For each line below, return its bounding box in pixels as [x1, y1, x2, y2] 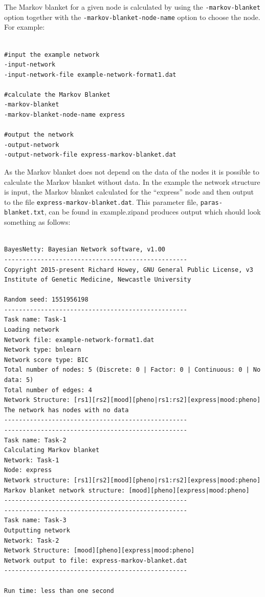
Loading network [4, 326, 59, 334]
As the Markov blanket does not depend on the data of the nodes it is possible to [4, 166, 259, 177]
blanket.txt [4, 209, 45, 217]
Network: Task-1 [4, 456, 59, 464]
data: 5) [4, 376, 34, 384]
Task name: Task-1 [4, 316, 67, 324]
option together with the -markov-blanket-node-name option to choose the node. [4, 11, 260, 22]
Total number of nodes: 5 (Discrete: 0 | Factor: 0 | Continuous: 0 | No [4, 366, 261, 374]
